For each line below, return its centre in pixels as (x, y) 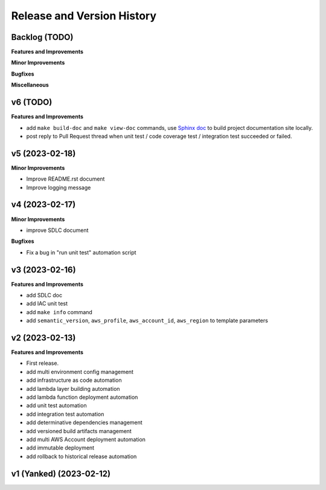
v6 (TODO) (32, 102)
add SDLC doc (44, 295)
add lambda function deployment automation (82, 397)
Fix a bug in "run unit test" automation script (81, 252)
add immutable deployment (60, 448)
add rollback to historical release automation (81, 456)
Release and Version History (84, 16)
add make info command (59, 312)
